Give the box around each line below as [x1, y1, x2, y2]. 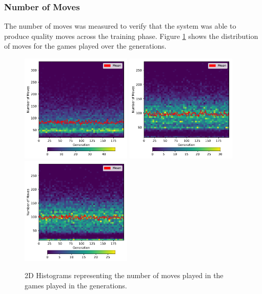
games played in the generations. [25, 280, 127, 290]
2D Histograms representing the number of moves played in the [25, 270, 224, 281]
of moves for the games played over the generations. [4, 40, 167, 51]
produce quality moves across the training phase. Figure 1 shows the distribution [4, 30, 258, 41]
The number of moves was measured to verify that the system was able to [4, 20, 236, 31]
